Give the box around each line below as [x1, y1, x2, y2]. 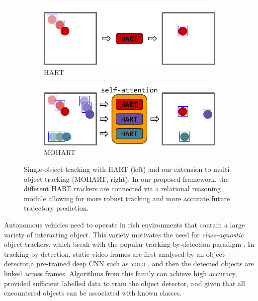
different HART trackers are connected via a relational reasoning [24, 183, 221, 194]
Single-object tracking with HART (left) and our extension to [24, 164, 211, 174]
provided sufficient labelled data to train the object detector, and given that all [4, 278, 245, 288]
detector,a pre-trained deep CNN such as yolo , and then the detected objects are [4, 258, 254, 269]
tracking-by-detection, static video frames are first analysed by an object [4, 248, 225, 259]
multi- [213, 164, 232, 174]
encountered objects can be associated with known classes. [4, 288, 182, 298]
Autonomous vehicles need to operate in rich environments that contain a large [4, 220, 245, 229]
